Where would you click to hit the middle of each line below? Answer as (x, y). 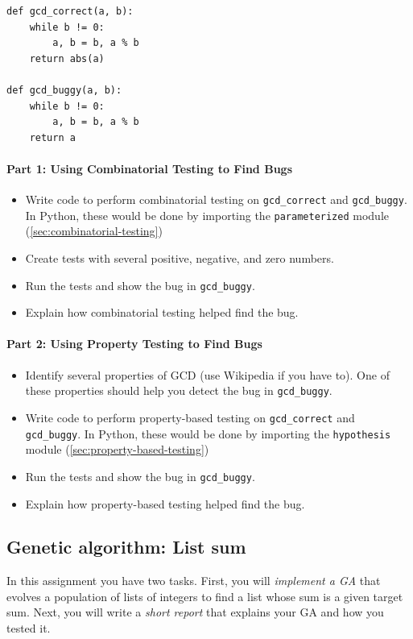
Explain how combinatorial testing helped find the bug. (162, 312)
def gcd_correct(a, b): (70, 11)
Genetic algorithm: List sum (126, 547)
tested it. (29, 628)
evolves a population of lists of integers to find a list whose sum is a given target (205, 596)
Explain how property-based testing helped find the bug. (165, 503)
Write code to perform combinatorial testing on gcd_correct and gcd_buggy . (216, 199)
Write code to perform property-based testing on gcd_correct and (190, 417)
